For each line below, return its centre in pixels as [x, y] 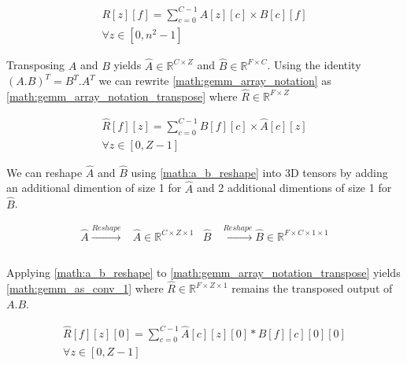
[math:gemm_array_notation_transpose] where [122, 96]
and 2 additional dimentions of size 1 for [294, 188]
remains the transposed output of [312, 288]
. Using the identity [314, 65]
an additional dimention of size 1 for [94, 188]
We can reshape [44, 172]
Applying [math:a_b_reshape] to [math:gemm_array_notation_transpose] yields [203, 273]
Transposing [36, 65]
